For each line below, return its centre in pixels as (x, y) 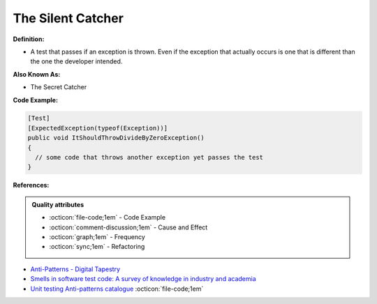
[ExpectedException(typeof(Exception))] (97, 128)
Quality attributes (58, 204)
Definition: (29, 39)
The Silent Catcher (68, 18)
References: (31, 185)
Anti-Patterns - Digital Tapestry (75, 269)
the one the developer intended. (76, 61)
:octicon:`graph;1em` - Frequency (97, 236)
